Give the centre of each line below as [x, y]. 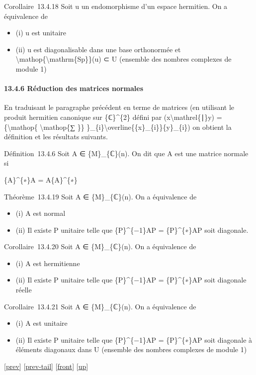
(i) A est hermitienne [48, 263]
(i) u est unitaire [41, 33]
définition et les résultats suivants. [56, 137]
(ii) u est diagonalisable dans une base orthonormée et [98, 49]
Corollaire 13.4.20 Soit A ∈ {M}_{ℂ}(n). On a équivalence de [100, 246]
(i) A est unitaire [42, 323]
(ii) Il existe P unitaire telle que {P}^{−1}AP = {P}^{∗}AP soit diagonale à [134, 339]
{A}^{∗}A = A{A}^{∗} [41, 179]
